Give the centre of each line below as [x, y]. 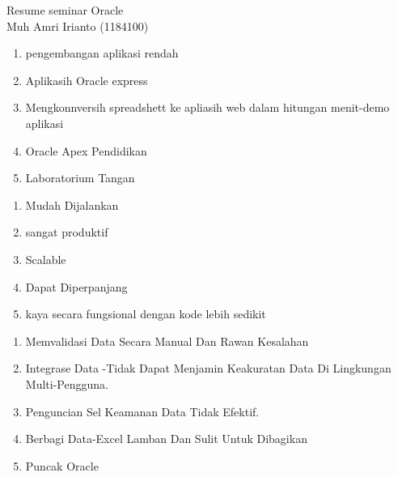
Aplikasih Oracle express [87, 80]
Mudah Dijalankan [72, 204]
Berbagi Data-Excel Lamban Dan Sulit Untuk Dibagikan [166, 439]
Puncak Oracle [62, 465]
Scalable [46, 259]
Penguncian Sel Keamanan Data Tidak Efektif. [142, 411]
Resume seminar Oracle [65, 10]
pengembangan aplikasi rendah [102, 53]
